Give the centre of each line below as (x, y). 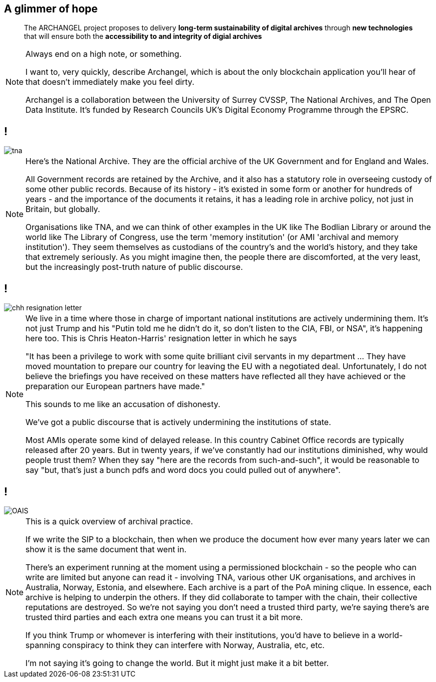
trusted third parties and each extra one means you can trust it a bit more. (164, 617)
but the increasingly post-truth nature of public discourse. (134, 267)
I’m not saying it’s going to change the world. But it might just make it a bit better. (177, 663)
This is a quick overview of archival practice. (109, 521)
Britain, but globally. (63, 209)
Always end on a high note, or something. (104, 54)
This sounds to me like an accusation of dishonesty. (123, 404)
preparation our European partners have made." (115, 386)
